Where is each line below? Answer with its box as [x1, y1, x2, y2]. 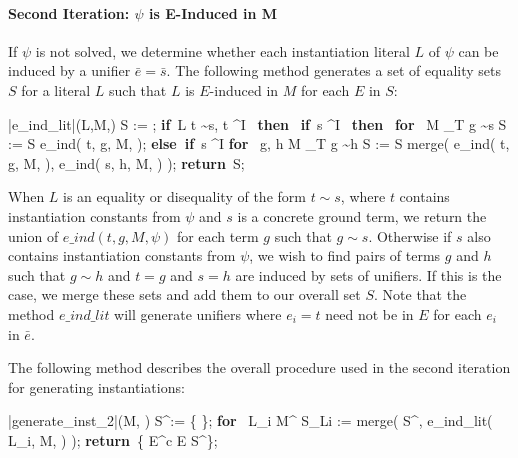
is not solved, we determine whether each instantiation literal [35, 40, 410, 61]
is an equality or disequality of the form [63, 186, 306, 207]
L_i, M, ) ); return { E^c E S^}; [8, 429, 218, 450]
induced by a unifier [8, 60, 131, 81]
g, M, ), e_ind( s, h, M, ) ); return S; [8, 152, 245, 173]
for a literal [21, 79, 91, 100]
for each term [176, 225, 259, 246]
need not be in [325, 303, 414, 324]
